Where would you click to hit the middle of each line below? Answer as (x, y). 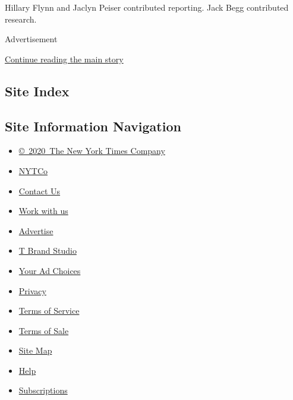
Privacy (32, 290)
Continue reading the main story (64, 59)
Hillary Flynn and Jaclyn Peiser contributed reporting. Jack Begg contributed (147, 7)
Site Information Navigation (93, 126)
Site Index (37, 91)
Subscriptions (43, 390)
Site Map (35, 350)
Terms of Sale (44, 330)
